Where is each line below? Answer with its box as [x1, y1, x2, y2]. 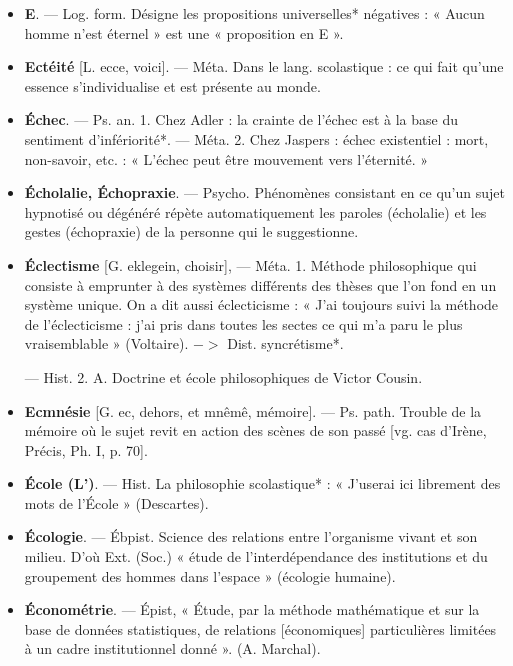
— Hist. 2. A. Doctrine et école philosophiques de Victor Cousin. [24, 366, 423, 387]
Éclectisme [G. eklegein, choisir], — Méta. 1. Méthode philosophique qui [24, 254, 477, 275]
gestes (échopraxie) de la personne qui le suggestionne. [24, 221, 359, 242]
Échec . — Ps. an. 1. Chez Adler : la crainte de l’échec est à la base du [24, 109, 459, 130]
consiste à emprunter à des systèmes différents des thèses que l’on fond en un [24, 274, 497, 295]
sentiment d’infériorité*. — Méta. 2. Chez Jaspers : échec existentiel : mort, [24, 128, 489, 149]
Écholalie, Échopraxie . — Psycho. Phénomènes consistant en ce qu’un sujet [24, 182, 505, 203]
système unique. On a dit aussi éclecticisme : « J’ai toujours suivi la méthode [24, 294, 499, 315]
